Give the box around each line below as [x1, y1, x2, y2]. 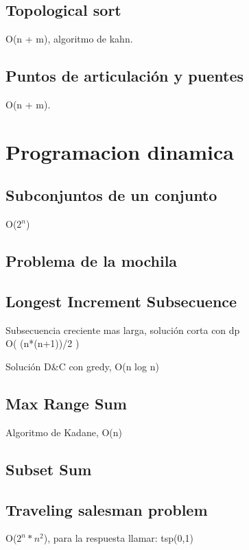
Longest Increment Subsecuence [5, 290, 237, 311]
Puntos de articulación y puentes [5, 65, 244, 86]
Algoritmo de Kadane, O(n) [5, 425, 123, 439]
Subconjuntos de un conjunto [5, 184, 217, 206]
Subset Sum [5, 458, 92, 479]
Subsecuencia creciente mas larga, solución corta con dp [5, 322, 240, 337]
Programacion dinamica [5, 137, 234, 165]
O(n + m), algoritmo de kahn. [5, 32, 133, 46]
